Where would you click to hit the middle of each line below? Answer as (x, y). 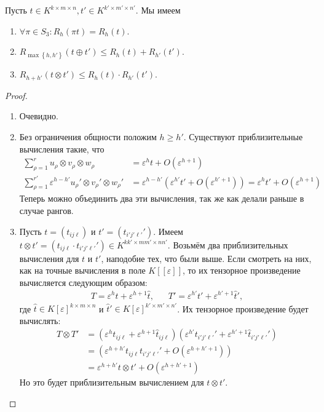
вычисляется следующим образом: (83, 282)
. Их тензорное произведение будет (243, 308)
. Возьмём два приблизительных (228, 244)
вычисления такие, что (62, 149)
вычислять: (40, 320)
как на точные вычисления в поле (82, 270)
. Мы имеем (158, 10)
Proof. (16, 95)
